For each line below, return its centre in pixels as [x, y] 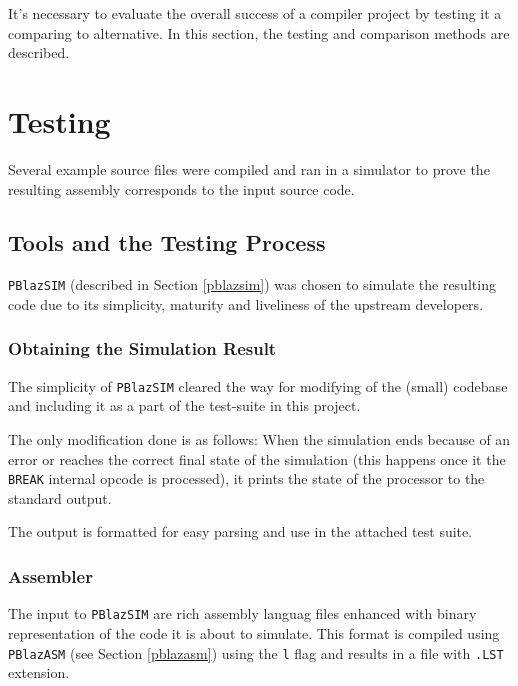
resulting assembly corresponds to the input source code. [181, 188]
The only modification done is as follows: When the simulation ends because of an [259, 439]
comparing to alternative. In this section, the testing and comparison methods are [259, 32]
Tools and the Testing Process [167, 242]
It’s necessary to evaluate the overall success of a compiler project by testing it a [255, 13]
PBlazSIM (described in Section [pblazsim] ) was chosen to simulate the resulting [252, 284]
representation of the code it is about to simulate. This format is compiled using [254, 632]
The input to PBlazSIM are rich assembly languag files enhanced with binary [242, 613]
